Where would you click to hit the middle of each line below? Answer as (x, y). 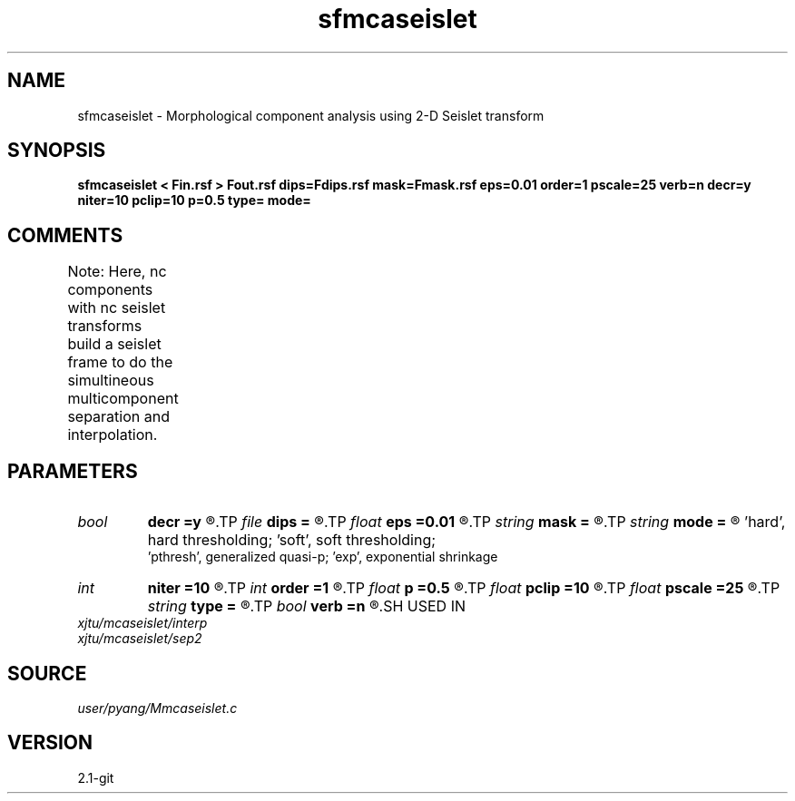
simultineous (111, 381)
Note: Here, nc (117, 272)
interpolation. (113, 435)
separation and (118, 417)
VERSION (50, 743)
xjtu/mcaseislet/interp (142, 623)
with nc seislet (117, 308)
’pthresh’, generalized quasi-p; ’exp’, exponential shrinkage (323, 557)
